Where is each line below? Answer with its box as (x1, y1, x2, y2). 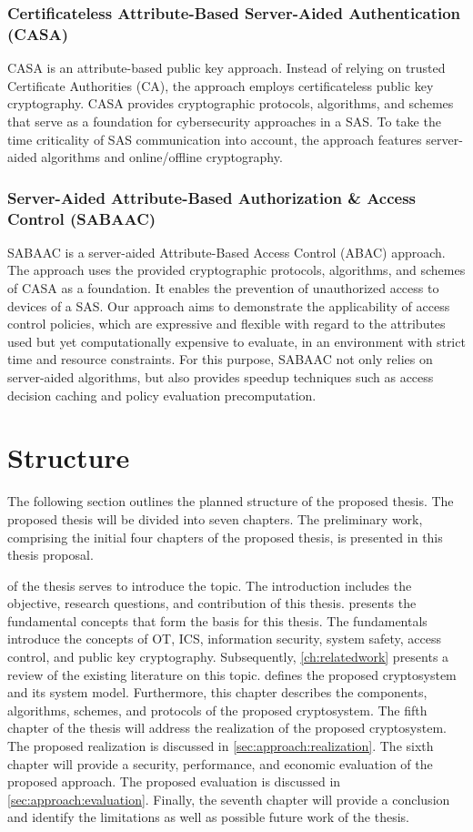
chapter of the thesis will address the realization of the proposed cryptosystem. (7, 718, 447, 737)
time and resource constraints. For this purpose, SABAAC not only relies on (7, 350, 433, 369)
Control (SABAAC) (7, 207, 156, 229)
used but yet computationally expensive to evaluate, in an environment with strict (7, 331, 466, 350)
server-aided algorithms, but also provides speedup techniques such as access (7, 368, 434, 386)
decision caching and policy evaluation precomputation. (7, 385, 317, 404)
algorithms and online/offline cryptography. (41, 147, 283, 167)
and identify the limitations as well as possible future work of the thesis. (7, 807, 410, 827)
